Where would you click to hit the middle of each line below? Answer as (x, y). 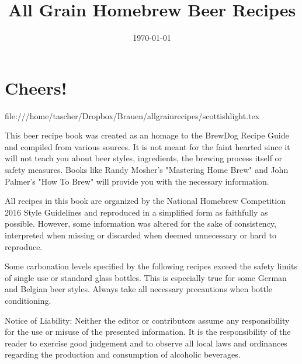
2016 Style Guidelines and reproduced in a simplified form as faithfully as (136, 212)
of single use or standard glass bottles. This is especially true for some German (146, 277)
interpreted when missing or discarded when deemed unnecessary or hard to (140, 235)
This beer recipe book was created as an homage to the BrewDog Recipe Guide (147, 135)
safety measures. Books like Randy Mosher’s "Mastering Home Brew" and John (147, 170)
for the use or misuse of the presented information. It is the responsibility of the (148, 332)
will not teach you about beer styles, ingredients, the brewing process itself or (144, 158)
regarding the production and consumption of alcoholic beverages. (123, 354)
